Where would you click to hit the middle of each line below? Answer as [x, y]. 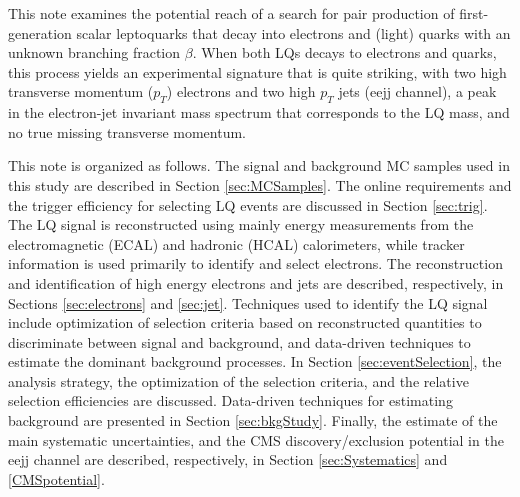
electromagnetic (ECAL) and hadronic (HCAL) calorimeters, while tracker [236, 243]
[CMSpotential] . [56, 478]
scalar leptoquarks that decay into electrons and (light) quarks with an [293, 32]
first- [474, 13]
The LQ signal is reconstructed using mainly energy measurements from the [241, 224]
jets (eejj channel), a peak [417, 91]
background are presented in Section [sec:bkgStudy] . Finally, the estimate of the [253, 420]
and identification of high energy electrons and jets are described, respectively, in [256, 282]
